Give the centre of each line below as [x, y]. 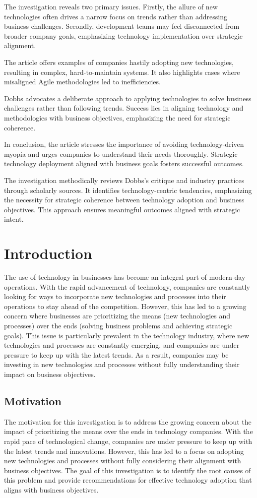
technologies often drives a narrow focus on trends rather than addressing [116, 16]
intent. [14, 219]
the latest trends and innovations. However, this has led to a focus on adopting [124, 451]
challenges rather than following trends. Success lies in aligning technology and [124, 108]
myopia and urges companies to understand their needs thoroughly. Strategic [121, 154]
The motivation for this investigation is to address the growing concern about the [128, 421]
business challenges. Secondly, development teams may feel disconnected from [122, 26]
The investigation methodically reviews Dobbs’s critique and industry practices [124, 180]
